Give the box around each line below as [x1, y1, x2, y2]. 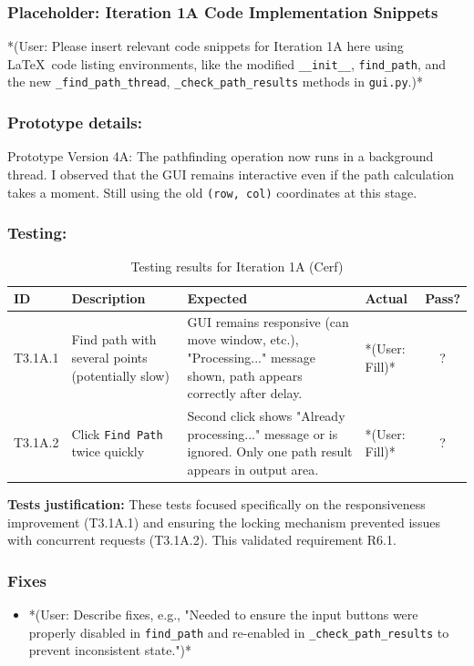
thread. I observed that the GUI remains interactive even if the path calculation [7, 164, 455, 183]
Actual [365, 289, 407, 307]
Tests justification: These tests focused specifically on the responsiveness [7, 494, 426, 513]
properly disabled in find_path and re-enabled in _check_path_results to [28, 622, 449, 641]
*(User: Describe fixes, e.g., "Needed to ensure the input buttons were [28, 604, 418, 623]
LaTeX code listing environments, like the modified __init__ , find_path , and [7, 54, 447, 73]
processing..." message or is [187, 424, 338, 443]
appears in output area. [187, 459, 319, 478]
